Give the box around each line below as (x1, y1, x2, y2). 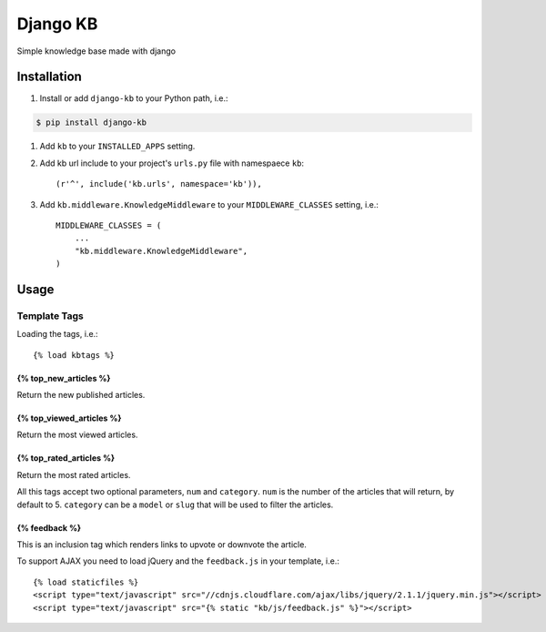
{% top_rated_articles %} (16, 453, 116, 464)
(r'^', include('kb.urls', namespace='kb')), (56, 178, 263, 189)
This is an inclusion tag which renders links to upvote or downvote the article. (16, 539, 307, 550)
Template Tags (16, 310, 84, 322)
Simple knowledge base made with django (16, 46, 177, 56)
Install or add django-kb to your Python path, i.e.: (39, 93, 228, 104)
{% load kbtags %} (33, 350, 116, 360)
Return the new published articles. (16, 390, 146, 401)
